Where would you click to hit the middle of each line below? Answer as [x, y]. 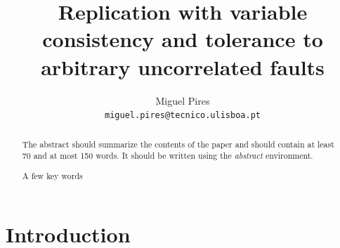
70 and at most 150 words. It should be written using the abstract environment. [168, 156]
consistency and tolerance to [183, 39]
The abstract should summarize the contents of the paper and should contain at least [178, 144]
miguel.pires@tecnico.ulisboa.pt [183, 116]
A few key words [52, 175]
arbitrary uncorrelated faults [183, 66]
